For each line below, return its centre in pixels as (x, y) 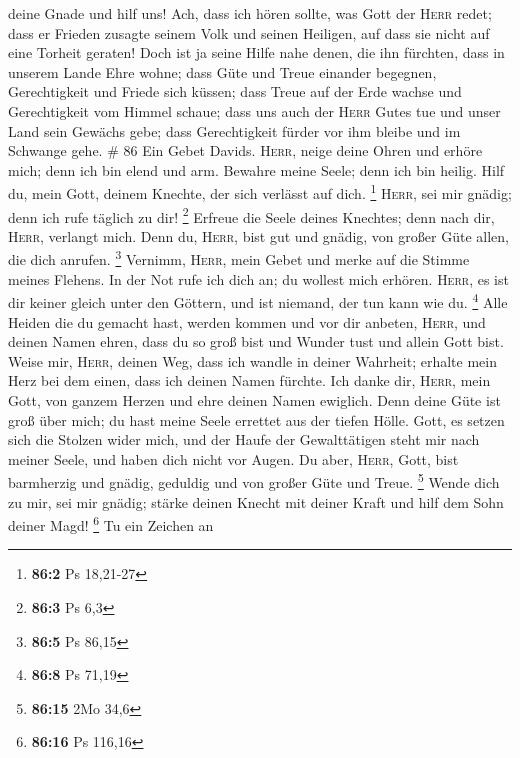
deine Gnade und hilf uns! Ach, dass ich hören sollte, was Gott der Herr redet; (250, 13)
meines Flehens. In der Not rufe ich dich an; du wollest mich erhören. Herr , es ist (258, 278)
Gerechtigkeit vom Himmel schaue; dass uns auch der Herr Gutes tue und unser (254, 110)
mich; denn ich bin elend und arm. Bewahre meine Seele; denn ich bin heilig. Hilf (256, 169)
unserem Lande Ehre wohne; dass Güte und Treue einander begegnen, (222, 71)
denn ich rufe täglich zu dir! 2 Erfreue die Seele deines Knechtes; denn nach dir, (251, 215)
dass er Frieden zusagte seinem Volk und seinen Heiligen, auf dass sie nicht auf (249, 32)
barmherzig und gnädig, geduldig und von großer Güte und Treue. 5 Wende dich (254, 480)
